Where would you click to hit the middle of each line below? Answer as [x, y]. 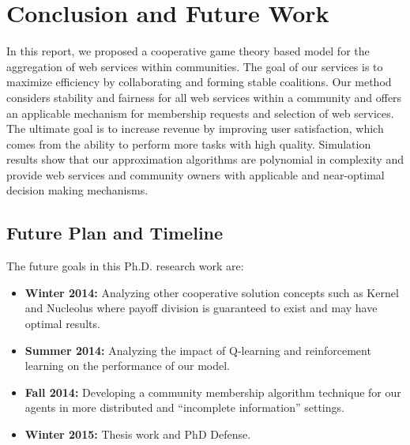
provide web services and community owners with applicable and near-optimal [196, 174]
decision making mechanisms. [77, 190]
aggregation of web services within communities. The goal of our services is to [195, 66]
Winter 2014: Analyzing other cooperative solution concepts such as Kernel [212, 292]
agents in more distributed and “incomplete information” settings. [184, 407]
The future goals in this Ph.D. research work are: [125, 266]
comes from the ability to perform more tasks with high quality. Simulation [189, 143]
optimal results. [62, 324]
